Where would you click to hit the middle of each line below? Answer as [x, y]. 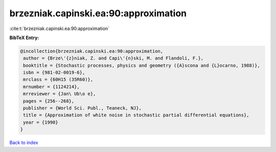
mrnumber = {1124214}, [52, 87]
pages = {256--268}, [49, 101]
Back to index [24, 143]
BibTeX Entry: [24, 38]
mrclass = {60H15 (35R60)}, [58, 80]
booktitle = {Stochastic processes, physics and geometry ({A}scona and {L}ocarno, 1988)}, [142, 65]
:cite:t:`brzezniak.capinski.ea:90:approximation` [60, 28]
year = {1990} [41, 122]
